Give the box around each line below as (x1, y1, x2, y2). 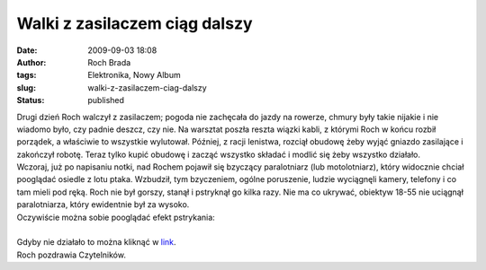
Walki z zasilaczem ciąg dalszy (16, 13, 253, 33)
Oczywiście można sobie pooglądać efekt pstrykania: (16, 212, 215, 222)
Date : (16, 45, 38, 56)
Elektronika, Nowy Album (87, 70, 181, 81)
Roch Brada (87, 57, 131, 67)
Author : (16, 57, 47, 67)
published (87, 95, 125, 106)
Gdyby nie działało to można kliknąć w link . (16, 237, 176, 248)
